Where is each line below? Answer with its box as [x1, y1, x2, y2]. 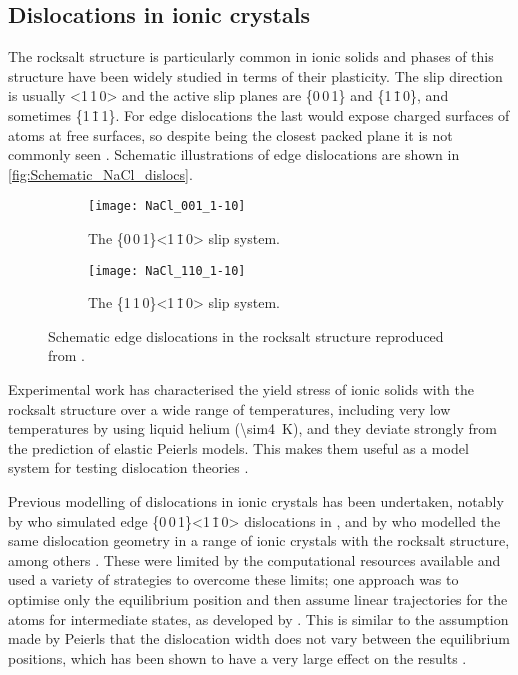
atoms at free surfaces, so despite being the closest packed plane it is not [8, 124, 453, 145]
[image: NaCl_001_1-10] [88, 199, 246, 214]
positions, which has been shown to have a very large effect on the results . [8, 647, 467, 668]
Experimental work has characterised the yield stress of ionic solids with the [8, 379, 475, 400]
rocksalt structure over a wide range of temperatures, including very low [8, 398, 451, 419]
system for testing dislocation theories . [8, 457, 249, 478]
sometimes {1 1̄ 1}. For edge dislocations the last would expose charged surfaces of [8, 104, 510, 125]
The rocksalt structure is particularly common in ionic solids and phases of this [8, 46, 494, 67]
